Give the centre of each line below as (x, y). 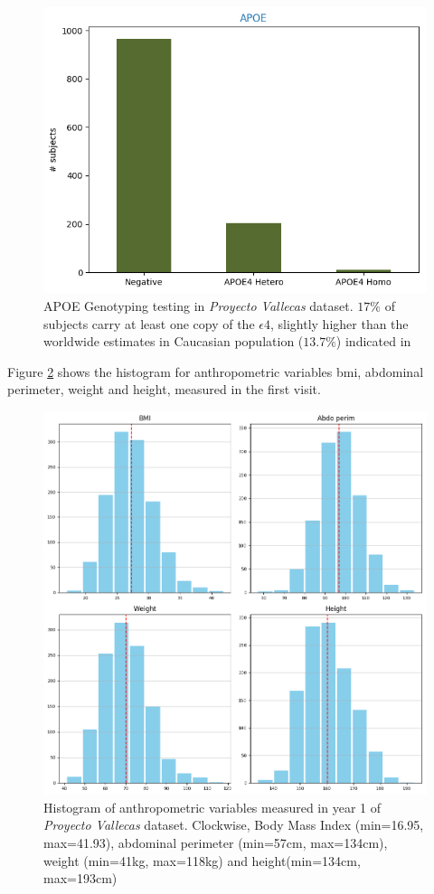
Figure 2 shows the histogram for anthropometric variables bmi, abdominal (216, 371)
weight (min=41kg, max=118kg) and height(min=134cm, (202, 860)
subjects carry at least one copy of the (149, 323)
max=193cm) (80, 878)
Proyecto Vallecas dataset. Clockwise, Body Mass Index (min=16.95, (234, 825)
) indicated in (373, 341)
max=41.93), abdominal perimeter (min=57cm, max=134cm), (216, 843)
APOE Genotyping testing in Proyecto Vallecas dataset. (198, 305)
